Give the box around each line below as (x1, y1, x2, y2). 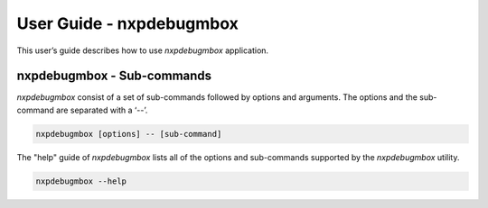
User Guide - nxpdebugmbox (16, 14, 239, 33)
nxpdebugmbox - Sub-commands (16, 68, 212, 84)
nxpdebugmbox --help (35, 176, 127, 186)
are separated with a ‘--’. (55, 104, 148, 115)
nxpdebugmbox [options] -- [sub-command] (35, 129, 222, 139)
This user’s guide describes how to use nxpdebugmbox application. (16, 45, 269, 56)
